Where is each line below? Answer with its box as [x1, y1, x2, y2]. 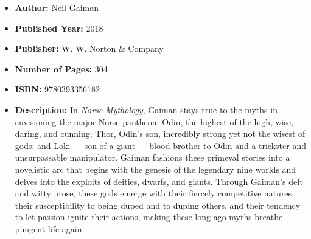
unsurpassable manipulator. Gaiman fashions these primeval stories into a [15, 151, 290, 164]
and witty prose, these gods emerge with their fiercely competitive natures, [15, 187, 294, 199]
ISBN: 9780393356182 [15, 83, 100, 95]
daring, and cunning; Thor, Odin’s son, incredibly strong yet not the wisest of [15, 127, 306, 140]
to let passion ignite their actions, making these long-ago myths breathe [15, 210, 283, 223]
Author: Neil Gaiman [15, 1, 99, 13]
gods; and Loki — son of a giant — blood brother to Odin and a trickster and [15, 139, 306, 151]
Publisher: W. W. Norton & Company [15, 42, 164, 55]
